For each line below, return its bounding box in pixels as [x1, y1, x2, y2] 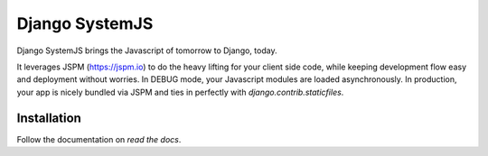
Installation [16, 110, 81, 125]
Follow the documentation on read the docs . [16, 133, 182, 144]
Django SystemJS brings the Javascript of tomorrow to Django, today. [16, 45, 277, 56]
